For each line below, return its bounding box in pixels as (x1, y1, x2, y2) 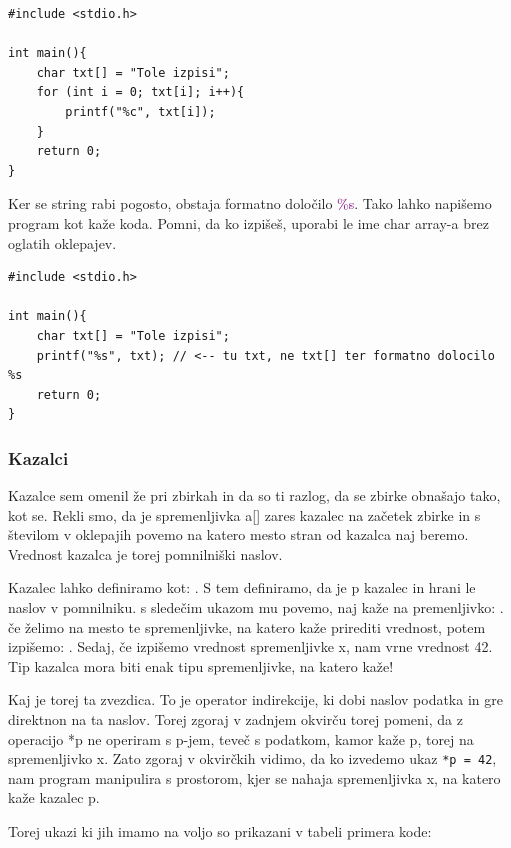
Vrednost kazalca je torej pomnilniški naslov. (8, 543, 283, 564)
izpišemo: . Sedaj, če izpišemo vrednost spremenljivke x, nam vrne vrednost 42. (8, 636, 493, 657)
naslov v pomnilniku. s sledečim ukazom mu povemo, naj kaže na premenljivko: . (8, 597, 504, 618)
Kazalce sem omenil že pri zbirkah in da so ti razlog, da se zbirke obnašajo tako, (8, 485, 501, 506)
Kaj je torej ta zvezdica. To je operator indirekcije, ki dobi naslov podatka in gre (8, 689, 503, 710)
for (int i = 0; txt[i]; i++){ (36, 85, 245, 100)
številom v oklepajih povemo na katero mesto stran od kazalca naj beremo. (8, 524, 469, 545)
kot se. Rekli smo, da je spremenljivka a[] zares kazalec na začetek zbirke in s (8, 504, 481, 525)
